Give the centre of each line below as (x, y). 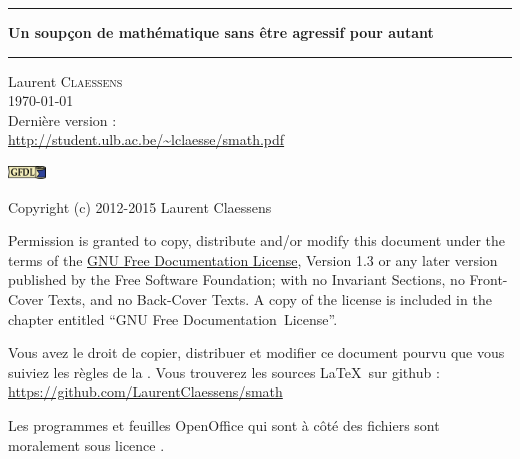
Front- (488, 279)
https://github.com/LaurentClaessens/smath (145, 391)
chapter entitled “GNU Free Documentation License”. (173, 318)
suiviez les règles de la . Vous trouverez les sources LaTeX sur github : (224, 371)
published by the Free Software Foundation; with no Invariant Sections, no (236, 279)
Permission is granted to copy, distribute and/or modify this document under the (257, 240)
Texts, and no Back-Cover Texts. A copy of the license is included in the (270, 298)
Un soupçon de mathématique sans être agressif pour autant (221, 32)
